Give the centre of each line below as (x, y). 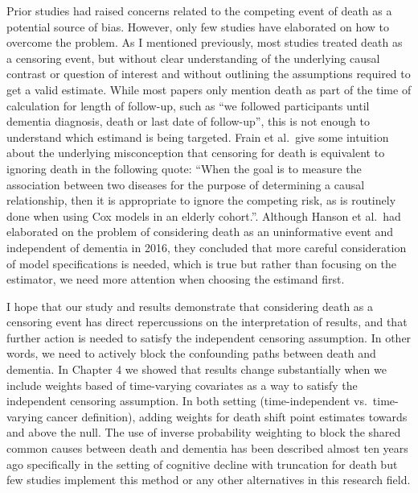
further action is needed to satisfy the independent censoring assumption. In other (209, 337)
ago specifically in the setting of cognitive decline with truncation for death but (202, 464)
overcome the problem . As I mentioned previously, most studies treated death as (205, 42)
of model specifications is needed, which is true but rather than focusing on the (202, 263)
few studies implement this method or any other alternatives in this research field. (209, 480)
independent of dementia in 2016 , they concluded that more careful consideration (207, 247)
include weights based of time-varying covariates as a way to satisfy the (182, 385)
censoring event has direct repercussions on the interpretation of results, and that (207, 322)
